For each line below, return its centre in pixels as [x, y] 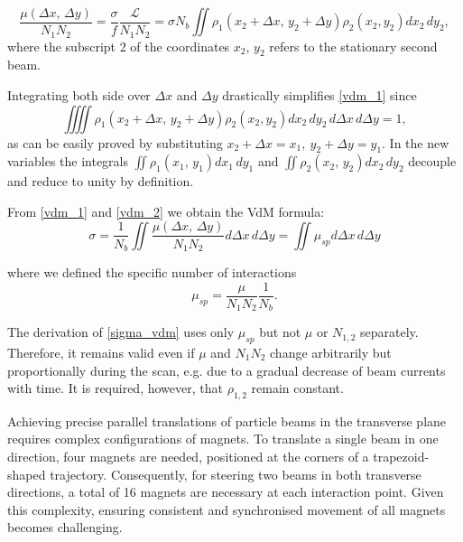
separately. [389, 332]
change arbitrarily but [331, 352]
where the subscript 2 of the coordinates [119, 46]
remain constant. [297, 388]
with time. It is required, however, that [115, 388]
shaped [27, 474]
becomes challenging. [65, 527]
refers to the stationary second [353, 46]
